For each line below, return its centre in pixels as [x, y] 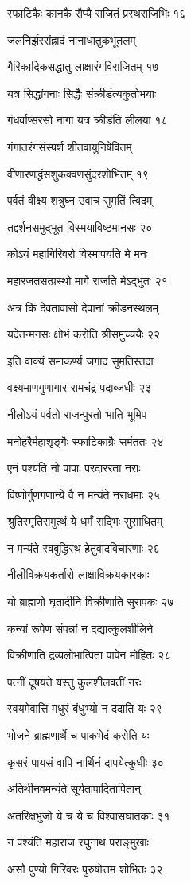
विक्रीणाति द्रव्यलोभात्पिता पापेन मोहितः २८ [89, 655]
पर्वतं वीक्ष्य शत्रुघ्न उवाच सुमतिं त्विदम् [80, 200]
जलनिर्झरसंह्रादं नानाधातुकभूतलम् [72, 39]
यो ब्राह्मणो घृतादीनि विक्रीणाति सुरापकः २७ [91, 602]
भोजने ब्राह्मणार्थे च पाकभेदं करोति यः [78, 735]
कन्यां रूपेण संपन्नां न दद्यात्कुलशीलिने [80, 628]
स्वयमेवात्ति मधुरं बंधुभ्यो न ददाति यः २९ [85, 708]
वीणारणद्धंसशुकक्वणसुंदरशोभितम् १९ [78, 173]
